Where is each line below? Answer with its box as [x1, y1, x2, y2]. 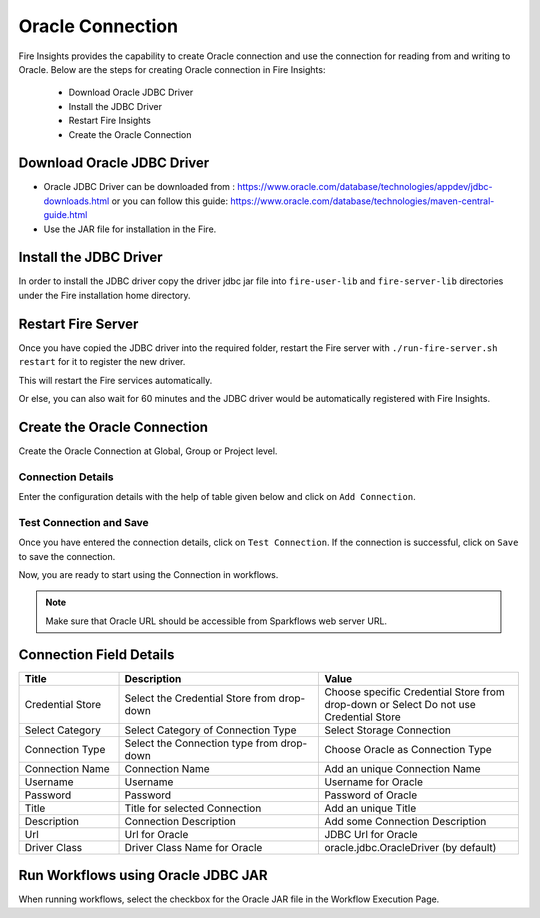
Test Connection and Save [18, 515, 149, 529]
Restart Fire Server [18, 315, 139, 332]
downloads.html [43, 195, 110, 207]
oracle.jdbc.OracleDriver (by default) [324, 840, 497, 854]
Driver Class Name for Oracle [124, 840, 263, 854]
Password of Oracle [324, 788, 418, 802]
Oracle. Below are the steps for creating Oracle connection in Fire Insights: [18, 63, 326, 75]
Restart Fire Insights [68, 115, 152, 127]
